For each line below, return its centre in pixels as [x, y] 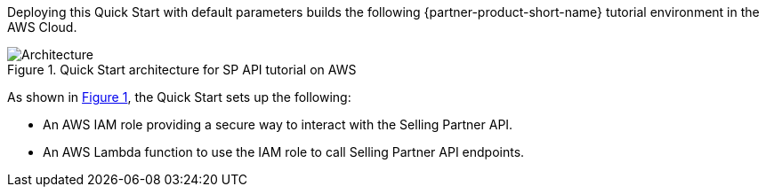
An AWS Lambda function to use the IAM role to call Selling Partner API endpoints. [284, 152]
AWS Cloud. [42, 27]
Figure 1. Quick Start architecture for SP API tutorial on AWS [182, 70]
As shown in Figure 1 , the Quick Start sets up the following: [179, 97]
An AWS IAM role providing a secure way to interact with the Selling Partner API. [278, 124]
